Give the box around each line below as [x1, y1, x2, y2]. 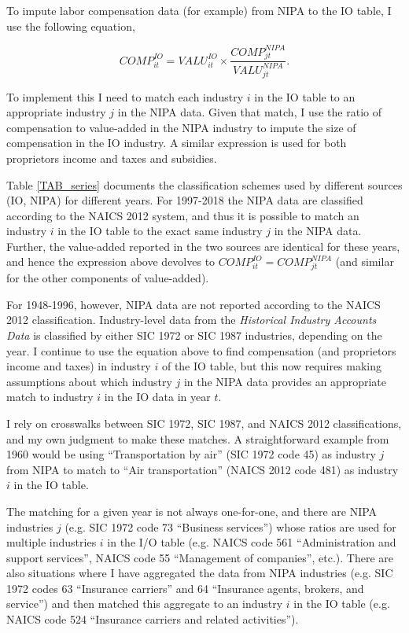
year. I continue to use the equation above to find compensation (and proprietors [6, 342, 396, 359]
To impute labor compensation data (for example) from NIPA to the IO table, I [6, 2, 392, 18]
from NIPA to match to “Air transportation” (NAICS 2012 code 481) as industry [6, 461, 399, 477]
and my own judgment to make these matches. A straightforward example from [6, 430, 389, 447]
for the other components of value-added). [6, 270, 209, 286]
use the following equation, [6, 17, 135, 34]
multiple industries [6, 534, 97, 550]
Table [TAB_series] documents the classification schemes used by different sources [6, 176, 403, 193]
